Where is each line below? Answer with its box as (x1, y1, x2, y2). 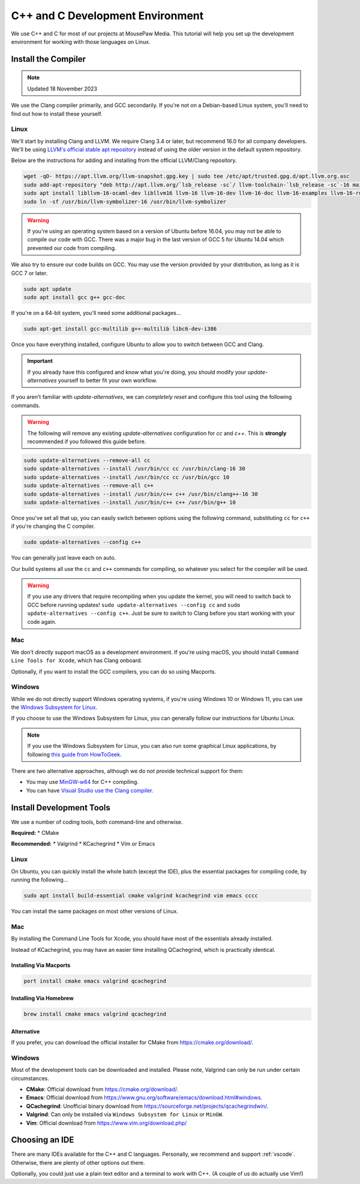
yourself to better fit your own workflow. (58, 377, 157, 384)
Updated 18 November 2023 (27, 85, 98, 92)
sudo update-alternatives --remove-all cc (23, 456, 151, 464)
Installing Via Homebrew (11, 994, 74, 1002)
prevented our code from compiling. (27, 244, 116, 251)
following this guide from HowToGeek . (27, 750, 122, 758)
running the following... (11, 876, 68, 884)
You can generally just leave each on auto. (11, 554, 116, 561)
